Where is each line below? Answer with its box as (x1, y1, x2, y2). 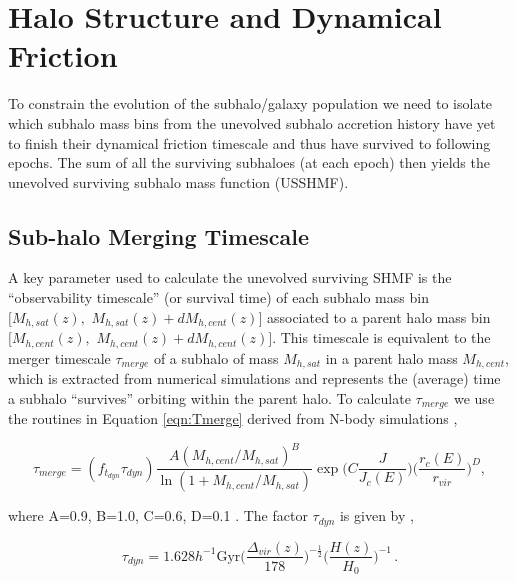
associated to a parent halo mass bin (266, 306, 491, 327)
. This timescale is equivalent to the (272, 327, 491, 348)
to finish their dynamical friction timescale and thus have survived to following (8, 132, 491, 153)
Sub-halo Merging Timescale (8, 220, 309, 251)
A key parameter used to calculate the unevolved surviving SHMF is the (8, 267, 452, 288)
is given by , (339, 505, 414, 526)
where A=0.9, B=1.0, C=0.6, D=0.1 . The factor (8, 505, 308, 526)
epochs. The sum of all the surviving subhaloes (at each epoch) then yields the (8, 152, 490, 173)
